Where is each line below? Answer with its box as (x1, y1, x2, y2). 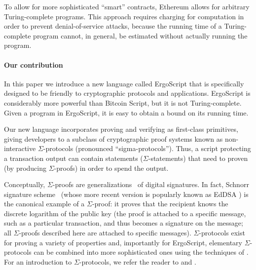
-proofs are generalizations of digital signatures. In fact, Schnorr (52, 179, 249, 190)
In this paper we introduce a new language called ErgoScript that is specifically (4, 78, 244, 88)
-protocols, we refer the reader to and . (79, 256, 196, 267)
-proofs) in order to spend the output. (54, 162, 169, 173)
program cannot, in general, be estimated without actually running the (33, 30, 248, 40)
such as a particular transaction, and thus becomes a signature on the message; (4, 218, 243, 228)
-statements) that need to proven (148, 153, 248, 163)
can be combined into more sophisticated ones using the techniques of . (34, 247, 249, 257)
